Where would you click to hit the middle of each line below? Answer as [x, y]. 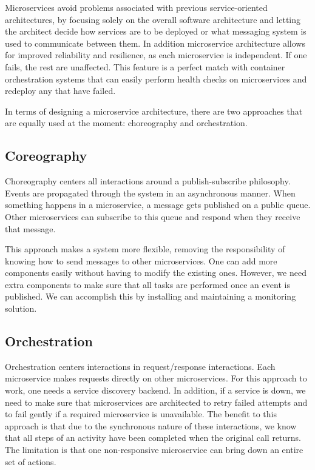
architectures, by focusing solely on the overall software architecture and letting [153, 19]
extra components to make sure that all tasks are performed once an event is [147, 284]
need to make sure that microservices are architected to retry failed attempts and [156, 402]
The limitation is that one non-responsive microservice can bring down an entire [154, 450]
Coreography [46, 156]
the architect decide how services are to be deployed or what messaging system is [156, 31]
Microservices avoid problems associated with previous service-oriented [136, 7]
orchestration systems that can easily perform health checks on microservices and [156, 79]
